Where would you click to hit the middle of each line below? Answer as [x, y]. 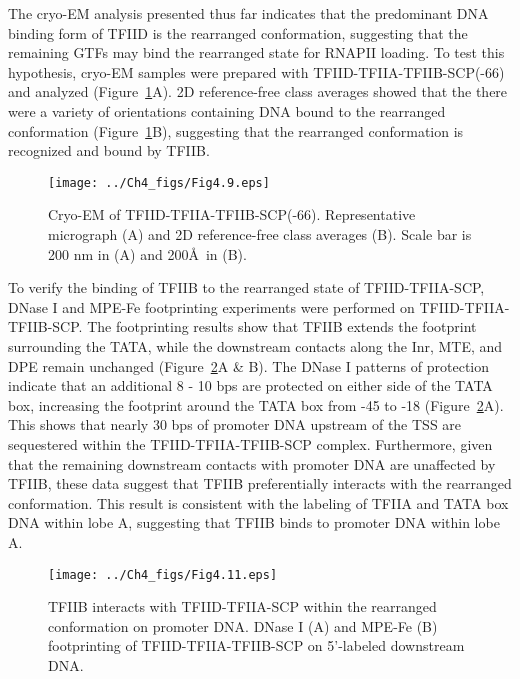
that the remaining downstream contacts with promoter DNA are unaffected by [252, 463]
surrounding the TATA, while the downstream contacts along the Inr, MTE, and [255, 345]
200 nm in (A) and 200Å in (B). [147, 253]
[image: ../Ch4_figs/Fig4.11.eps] [163, 574]
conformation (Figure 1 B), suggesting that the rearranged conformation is [236, 130]
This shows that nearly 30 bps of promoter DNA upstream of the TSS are [235, 424]
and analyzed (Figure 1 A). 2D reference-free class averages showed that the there [258, 91]
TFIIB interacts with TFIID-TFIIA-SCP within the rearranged [242, 606]
